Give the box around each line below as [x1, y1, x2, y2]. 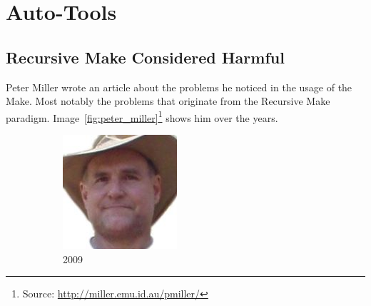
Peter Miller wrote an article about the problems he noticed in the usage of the [6, 79, 352, 94]
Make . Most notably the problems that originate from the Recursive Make [6, 93, 330, 108]
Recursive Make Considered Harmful [6, 46, 285, 68]
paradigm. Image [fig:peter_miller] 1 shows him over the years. [6, 108, 278, 125]
